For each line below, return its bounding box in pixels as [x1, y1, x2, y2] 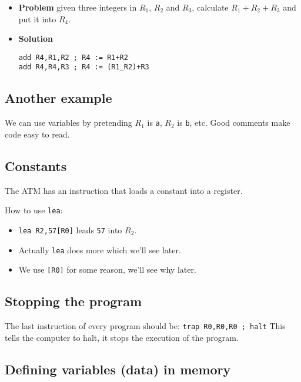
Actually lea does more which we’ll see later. [18, 243, 181, 256]
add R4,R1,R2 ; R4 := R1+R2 [18, 53, 128, 62]
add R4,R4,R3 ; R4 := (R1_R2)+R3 [18, 63, 149, 72]
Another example [5, 89, 112, 107]
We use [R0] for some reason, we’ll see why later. [18, 263, 196, 276]
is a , [147, 116, 162, 129]
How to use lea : [5, 204, 63, 216]
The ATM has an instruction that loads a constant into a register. [5, 184, 243, 196]
